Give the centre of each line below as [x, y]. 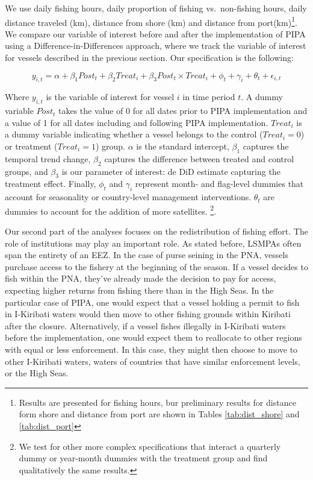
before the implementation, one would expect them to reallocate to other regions [153, 337]
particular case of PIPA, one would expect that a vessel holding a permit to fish [152, 302]
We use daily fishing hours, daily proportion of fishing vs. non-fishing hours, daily [156, 8]
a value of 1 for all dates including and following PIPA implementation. [137, 122]
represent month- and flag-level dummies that [219, 184]
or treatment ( [31, 146]
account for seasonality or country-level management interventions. [128, 197]
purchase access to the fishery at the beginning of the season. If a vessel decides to [156, 266]
